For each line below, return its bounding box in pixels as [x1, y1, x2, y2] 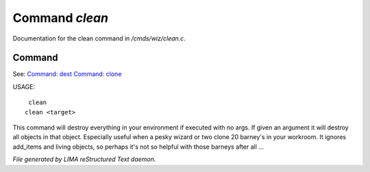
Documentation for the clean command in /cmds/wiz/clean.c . [12, 34, 186, 42]
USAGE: [12, 82, 36, 90]
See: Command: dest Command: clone [12, 70, 122, 78]
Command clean [12, 10, 109, 25]
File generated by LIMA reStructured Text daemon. [12, 155, 156, 164]
